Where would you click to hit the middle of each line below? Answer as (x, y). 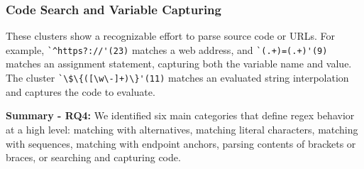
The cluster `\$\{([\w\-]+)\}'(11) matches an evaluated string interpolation (177, 78)
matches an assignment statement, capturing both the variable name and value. (179, 64)
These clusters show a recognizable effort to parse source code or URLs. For (171, 36)
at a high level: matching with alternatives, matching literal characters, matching (182, 129)
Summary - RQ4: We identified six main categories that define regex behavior (180, 115)
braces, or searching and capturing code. (93, 157)
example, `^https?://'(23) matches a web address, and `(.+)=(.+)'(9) (167, 49)
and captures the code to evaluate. (81, 91)
